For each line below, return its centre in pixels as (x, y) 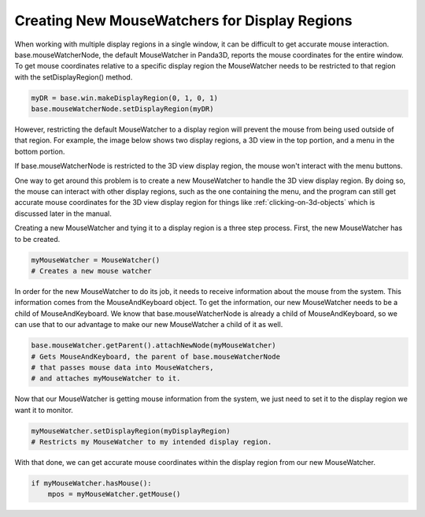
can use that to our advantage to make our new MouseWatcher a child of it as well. (149, 325)
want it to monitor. (44, 410)
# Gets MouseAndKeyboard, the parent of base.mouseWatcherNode (156, 356)
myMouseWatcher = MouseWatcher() (96, 260)
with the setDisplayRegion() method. (74, 77)
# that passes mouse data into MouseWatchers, (122, 367)
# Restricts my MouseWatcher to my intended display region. (152, 442)
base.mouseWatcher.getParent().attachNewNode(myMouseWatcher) (153, 346)
